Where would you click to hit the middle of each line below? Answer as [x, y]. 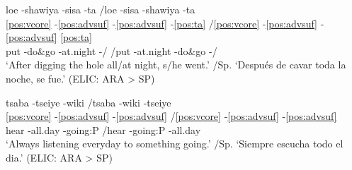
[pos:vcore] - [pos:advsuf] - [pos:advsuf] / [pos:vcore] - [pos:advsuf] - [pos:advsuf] [171, 116]
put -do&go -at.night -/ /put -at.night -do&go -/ [112, 50]
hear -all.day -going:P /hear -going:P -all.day [103, 129]
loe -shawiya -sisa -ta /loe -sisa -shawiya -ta [101, 9]
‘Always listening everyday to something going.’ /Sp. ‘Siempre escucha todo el [175, 144]
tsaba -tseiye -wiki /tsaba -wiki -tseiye [89, 102]
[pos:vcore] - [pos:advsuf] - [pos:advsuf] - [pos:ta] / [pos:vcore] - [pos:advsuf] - [165, 23]
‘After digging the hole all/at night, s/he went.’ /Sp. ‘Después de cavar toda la [176, 65]
